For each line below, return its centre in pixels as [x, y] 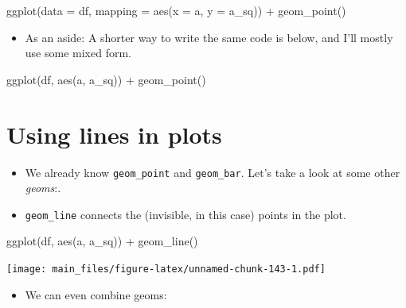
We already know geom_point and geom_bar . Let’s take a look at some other [213, 172]
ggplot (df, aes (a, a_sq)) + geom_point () [106, 79]
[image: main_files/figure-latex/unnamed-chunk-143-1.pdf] [166, 269]
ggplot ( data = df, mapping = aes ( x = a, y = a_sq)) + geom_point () [176, 10]
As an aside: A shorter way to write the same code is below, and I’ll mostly [209, 37]
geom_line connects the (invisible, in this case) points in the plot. [185, 214]
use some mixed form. [78, 53]
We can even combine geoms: [96, 294]
